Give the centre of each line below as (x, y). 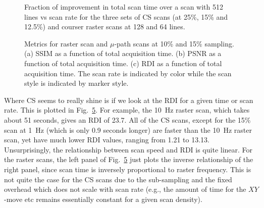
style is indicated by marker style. (76, 83)
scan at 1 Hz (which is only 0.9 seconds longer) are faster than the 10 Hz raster (128, 129)
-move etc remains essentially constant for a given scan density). (103, 199)
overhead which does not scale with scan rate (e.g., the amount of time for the (125, 189)
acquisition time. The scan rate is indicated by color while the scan (128, 73)
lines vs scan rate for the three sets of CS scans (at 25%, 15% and (126, 16)
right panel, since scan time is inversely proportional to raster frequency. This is (128, 169)
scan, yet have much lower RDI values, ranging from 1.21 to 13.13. (107, 140)
